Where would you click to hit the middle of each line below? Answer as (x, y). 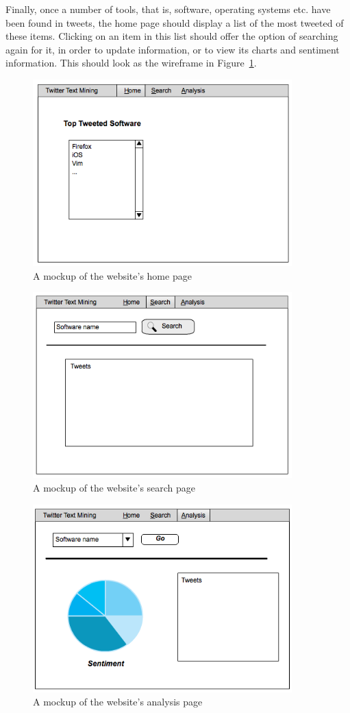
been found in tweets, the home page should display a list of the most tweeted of (175, 22)
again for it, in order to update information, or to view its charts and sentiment (173, 49)
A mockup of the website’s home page (112, 275)
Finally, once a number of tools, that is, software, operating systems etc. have (168, 9)
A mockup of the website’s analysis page (118, 702)
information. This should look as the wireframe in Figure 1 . (131, 63)
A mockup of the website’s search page (114, 488)
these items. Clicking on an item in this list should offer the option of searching (172, 36)
